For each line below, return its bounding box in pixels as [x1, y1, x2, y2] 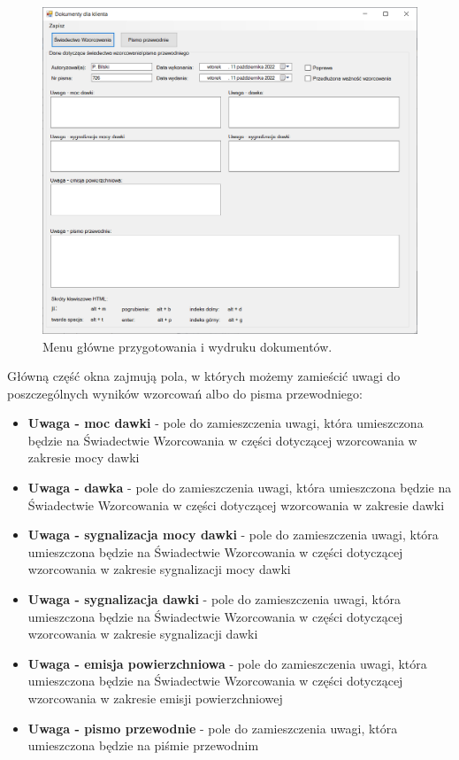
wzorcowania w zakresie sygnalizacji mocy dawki [27, 560, 291, 578]
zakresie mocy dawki [27, 448, 140, 467]
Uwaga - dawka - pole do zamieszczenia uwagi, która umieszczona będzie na [27, 478, 452, 497]
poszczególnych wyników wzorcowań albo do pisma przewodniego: [7, 384, 363, 402]
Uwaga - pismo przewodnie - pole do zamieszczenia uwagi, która [27, 718, 398, 737]
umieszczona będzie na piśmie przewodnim [27, 736, 259, 755]
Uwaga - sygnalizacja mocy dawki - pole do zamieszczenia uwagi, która [27, 525, 439, 544]
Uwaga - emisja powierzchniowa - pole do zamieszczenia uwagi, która [27, 654, 427, 672]
